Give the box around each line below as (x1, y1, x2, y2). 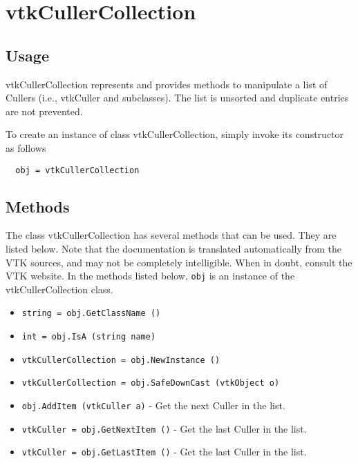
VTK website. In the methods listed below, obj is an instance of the (6, 268, 295, 283)
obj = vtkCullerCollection (15, 165, 140, 175)
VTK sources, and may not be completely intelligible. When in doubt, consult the (6, 255, 352, 269)
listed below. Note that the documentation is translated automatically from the (6, 242, 342, 255)
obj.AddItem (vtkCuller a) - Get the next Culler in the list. (21, 398, 285, 413)
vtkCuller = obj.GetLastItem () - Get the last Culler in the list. (21, 444, 307, 459)
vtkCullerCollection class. (6, 282, 113, 296)
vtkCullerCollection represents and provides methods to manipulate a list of (6, 77, 328, 91)
